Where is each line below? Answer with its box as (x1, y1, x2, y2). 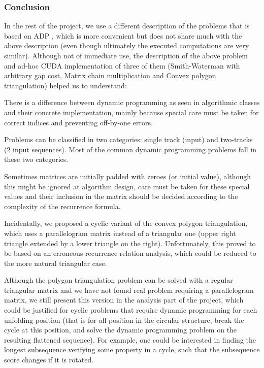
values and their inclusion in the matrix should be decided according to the (4, 191, 238, 202)
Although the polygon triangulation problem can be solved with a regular (4, 275, 233, 285)
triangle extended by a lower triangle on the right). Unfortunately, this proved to (4, 238, 256, 248)
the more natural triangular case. (4, 257, 107, 268)
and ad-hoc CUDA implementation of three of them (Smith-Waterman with (4, 60, 240, 71)
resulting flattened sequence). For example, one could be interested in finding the (4, 334, 256, 345)
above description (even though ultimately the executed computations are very (4, 40, 249, 51)
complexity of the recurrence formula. (4, 200, 121, 211)
